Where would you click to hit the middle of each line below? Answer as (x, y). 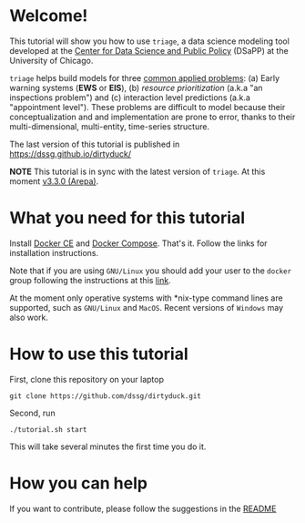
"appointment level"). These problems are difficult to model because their (147, 107)
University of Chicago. (51, 60)
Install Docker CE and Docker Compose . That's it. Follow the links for (138, 243)
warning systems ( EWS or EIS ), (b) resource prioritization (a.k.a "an (136, 87)
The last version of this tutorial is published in (95, 144)
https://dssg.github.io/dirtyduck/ (71, 154)
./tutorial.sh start (49, 429)
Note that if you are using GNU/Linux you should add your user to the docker (151, 271)
